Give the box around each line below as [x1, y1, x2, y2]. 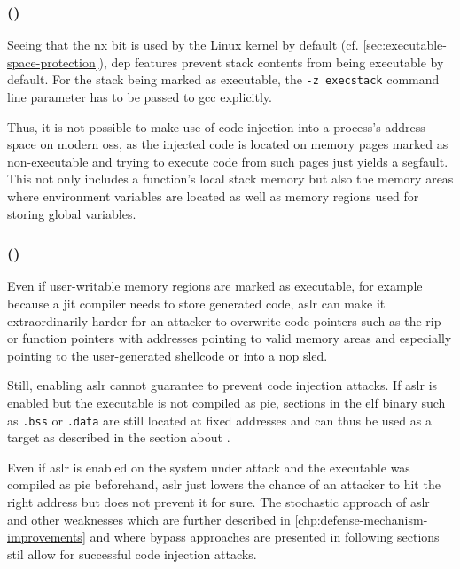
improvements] [7, 527, 86, 546]
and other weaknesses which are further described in [7, 510, 291, 528]
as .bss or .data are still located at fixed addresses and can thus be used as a [7, 410, 432, 429]
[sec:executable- [363, 35, 447, 54]
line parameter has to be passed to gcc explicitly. [7, 88, 272, 106]
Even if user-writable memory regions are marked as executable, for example [7, 277, 423, 295]
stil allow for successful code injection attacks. [7, 544, 257, 563]
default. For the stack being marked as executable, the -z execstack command [7, 70, 440, 89]
